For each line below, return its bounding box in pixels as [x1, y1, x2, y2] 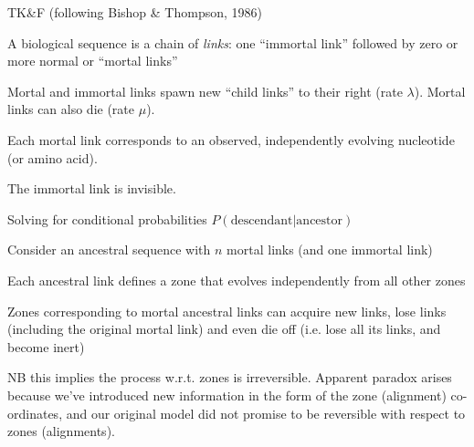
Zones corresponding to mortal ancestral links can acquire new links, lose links [7, 301, 447, 320]
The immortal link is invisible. [7, 179, 176, 198]
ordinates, [7, 403, 63, 422]
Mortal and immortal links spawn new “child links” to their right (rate [7, 81, 403, 100]
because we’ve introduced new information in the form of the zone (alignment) [7, 385, 447, 404]
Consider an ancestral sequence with [7, 240, 211, 259]
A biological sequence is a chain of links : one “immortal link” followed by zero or [7, 33, 458, 52]
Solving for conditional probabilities [7, 209, 207, 228]
